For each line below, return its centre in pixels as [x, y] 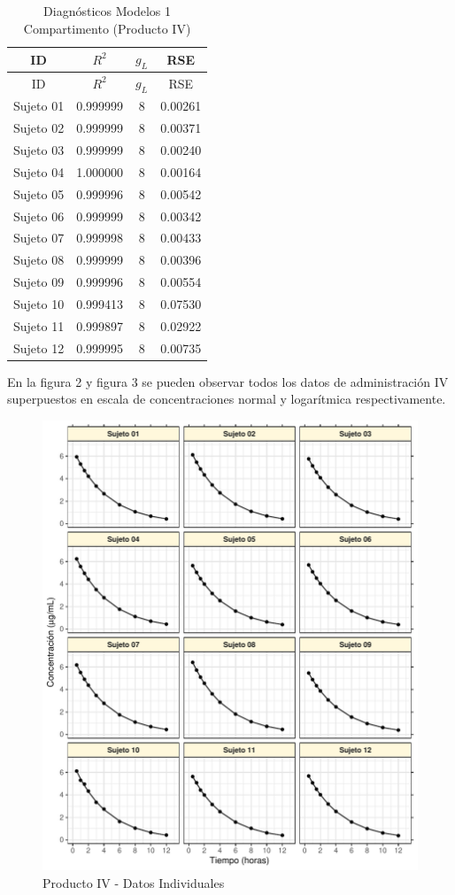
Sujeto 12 [39, 347]
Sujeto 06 [39, 216]
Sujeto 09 [39, 282]
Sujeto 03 [39, 149]
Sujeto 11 [39, 325]
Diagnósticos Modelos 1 [108, 11]
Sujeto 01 [39, 106]
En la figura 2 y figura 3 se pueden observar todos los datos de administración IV [228, 381]
